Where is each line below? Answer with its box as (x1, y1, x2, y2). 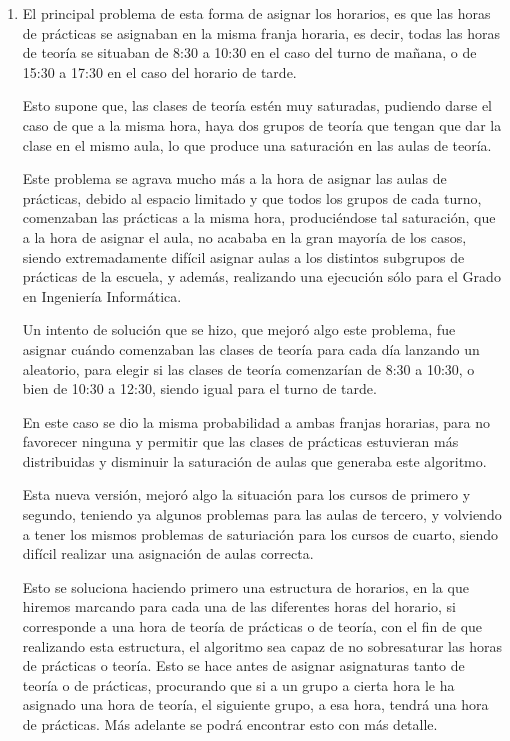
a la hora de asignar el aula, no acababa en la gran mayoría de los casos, (22, 226, 467, 247)
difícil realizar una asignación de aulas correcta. (22, 543, 314, 564)
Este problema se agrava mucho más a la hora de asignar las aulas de (22, 168, 447, 189)
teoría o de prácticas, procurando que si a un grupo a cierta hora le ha (22, 674, 455, 695)
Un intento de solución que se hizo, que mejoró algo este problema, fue (22, 319, 456, 340)
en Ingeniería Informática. (22, 285, 182, 306)
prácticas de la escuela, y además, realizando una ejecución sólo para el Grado (22, 266, 501, 287)
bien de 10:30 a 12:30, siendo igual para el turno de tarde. (22, 378, 377, 399)
